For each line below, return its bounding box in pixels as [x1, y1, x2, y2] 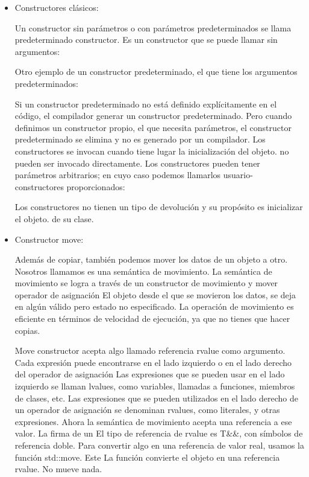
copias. [14, 324, 40, 336]
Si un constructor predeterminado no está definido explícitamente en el [14, 97, 277, 110]
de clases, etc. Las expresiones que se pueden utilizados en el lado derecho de [14, 391, 298, 404]
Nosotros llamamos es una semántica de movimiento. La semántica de [14, 264, 272, 277]
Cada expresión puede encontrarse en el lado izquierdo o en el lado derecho [14, 356, 292, 368]
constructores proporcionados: [14, 180, 125, 193]
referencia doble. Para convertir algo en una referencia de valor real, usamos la [14, 439, 304, 451]
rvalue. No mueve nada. [14, 463, 102, 475]
